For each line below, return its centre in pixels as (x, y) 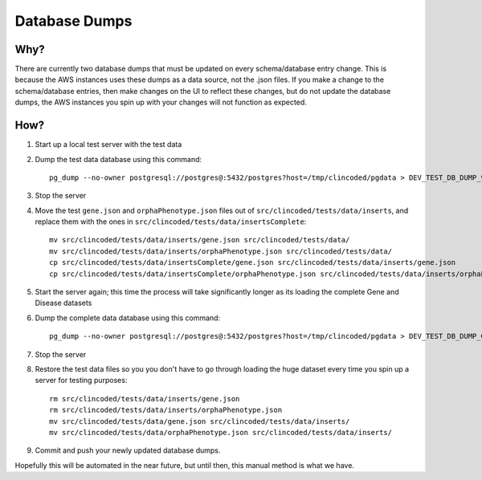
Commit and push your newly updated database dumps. (128, 450)
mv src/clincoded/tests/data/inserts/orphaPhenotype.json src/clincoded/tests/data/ (221, 251)
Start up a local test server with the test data (108, 144)
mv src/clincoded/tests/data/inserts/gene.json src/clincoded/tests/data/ (200, 240)
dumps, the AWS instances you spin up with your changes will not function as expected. (161, 102)
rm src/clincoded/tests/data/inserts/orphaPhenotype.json (166, 410)
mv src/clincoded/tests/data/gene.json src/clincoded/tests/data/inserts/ (200, 421)
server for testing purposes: (81, 380)
